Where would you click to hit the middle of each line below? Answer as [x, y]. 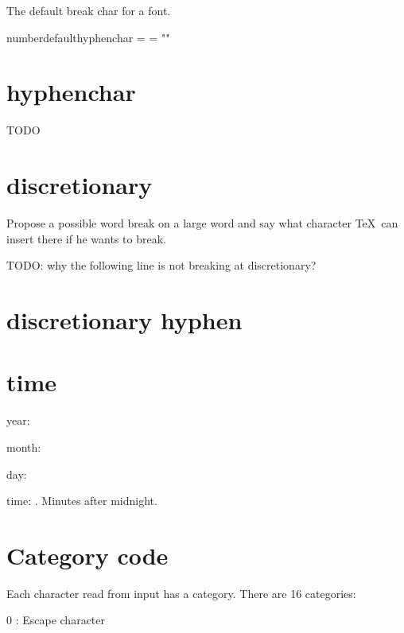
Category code [87, 555]
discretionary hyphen [124, 320]
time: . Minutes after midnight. [82, 501]
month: [24, 447]
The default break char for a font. [89, 10]
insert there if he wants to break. [86, 238]
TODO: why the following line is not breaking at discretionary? [161, 265]
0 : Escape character [56, 620]
